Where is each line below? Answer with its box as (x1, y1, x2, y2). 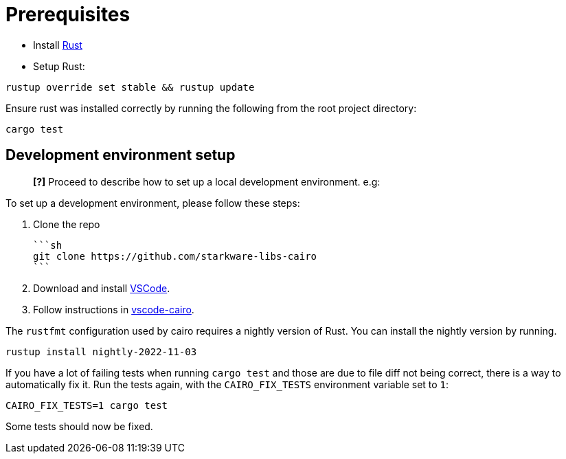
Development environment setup (5, 146, 236, 164)
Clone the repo (33, 218, 100, 230)
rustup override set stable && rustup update (5, 81, 255, 93)
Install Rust (33, 38, 82, 51)
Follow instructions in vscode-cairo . (33, 303, 194, 315)
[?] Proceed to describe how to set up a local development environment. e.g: (33, 175, 381, 188)
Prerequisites (5, 3, 131, 26)
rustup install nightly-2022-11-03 (5, 346, 197, 357)
